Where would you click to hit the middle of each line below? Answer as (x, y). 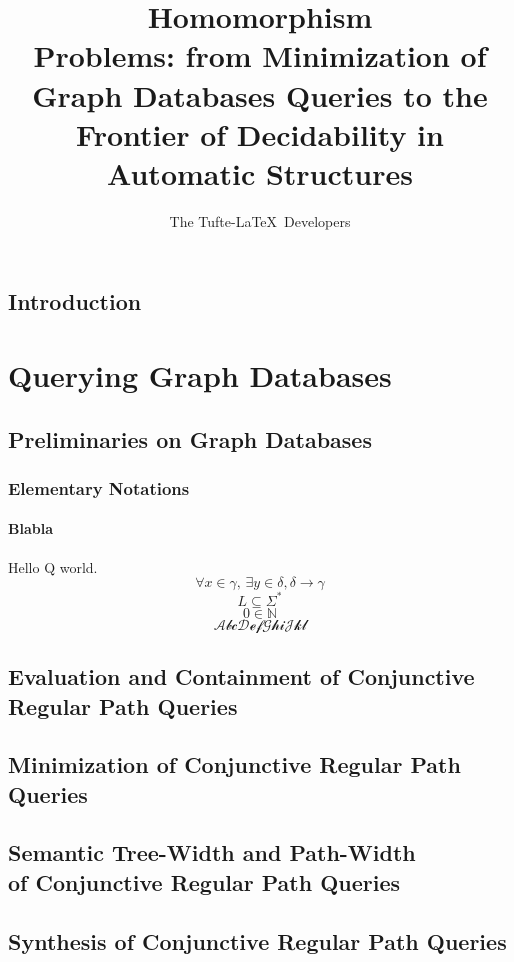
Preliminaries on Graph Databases (190, 438)
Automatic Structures (260, 172)
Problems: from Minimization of (260, 55)
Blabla (30, 528)
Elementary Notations (99, 487)
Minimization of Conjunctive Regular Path (234, 764)
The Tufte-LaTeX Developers (260, 220)
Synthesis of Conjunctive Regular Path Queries (257, 940)
